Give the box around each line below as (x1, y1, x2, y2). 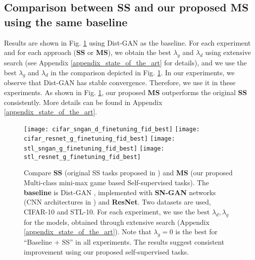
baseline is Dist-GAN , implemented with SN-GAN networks (24, 187, 216, 197)
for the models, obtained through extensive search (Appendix (24, 216, 209, 227)
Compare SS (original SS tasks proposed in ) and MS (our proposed (24, 167, 233, 178)
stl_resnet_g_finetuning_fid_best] (24, 153, 141, 160)
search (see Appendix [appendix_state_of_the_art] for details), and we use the (4, 57, 247, 67)
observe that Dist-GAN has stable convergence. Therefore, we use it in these (4, 77, 236, 88)
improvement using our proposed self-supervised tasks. (24, 246, 189, 257)
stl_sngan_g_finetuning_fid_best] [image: (24, 145, 164, 153)
